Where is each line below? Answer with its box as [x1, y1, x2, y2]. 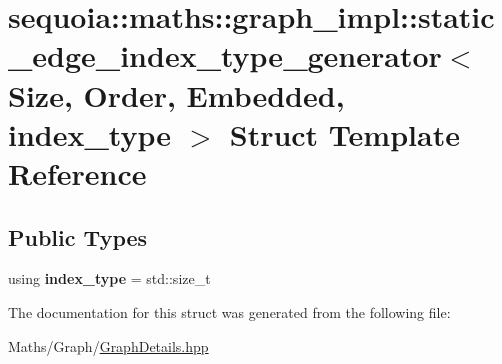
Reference [8, 152, 147, 193]
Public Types [8, 221, 148, 252]
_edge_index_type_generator [8, 35, 442, 76]
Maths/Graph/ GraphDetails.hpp [8, 335, 209, 356]
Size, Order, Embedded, [8, 74, 345, 115]
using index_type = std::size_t [8, 268, 211, 289]
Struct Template [229, 113, 460, 154]
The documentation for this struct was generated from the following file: [8, 301, 451, 322]
